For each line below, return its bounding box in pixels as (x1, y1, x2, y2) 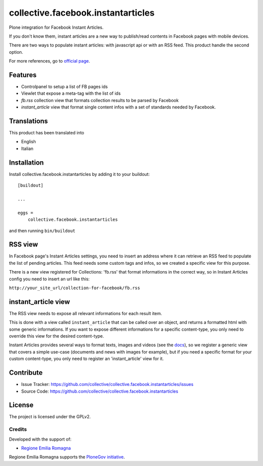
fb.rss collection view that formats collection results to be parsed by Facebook (21, 97, 179, 103)
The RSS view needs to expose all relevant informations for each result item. (9, 310, 163, 316)
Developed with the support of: (9, 436, 72, 442)
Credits (9, 426, 27, 433)
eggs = (18, 210, 34, 215)
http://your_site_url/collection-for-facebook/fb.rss (9, 285, 140, 291)
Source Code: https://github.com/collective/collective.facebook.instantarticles (21, 388, 179, 394)
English (21, 139, 36, 145)
